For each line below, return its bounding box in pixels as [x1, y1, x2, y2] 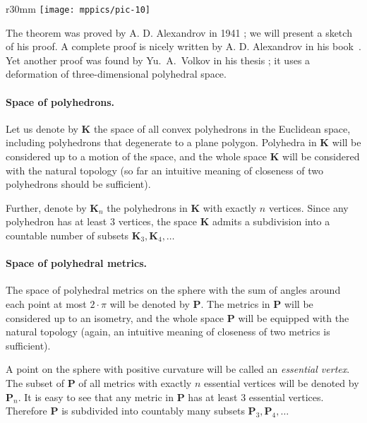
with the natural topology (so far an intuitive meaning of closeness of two [6, 162, 323, 177]
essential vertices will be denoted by [203, 375, 359, 390]
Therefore [6, 403, 47, 418]
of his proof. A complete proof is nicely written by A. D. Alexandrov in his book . [6, 39, 361, 54]
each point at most [6, 296, 87, 311]
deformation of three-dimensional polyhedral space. [6, 66, 227, 81]
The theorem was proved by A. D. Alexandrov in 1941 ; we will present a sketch [6, 25, 352, 40]
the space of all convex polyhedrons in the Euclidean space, [93, 121, 351, 136]
